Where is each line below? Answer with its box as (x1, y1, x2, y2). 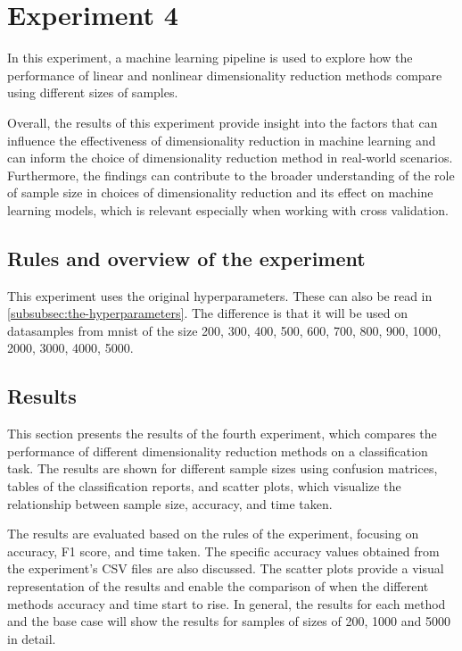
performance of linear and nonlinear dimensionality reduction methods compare (7, 65, 442, 84)
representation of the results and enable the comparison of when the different (7, 577, 429, 595)
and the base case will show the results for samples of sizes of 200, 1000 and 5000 (7, 612, 450, 630)
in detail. (7, 629, 56, 647)
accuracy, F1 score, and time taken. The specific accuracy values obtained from (7, 541, 440, 560)
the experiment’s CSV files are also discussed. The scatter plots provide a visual (7, 559, 444, 578)
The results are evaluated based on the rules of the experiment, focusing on (7, 524, 419, 543)
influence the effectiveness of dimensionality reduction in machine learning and (7, 130, 436, 149)
